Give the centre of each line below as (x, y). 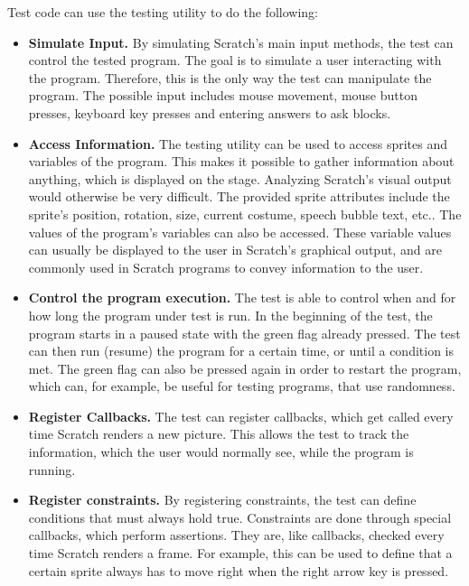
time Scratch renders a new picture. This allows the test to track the (219, 434)
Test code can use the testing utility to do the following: (163, 12)
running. (52, 469)
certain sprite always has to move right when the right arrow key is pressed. (239, 570)
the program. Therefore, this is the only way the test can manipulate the (230, 77)
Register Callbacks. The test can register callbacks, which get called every (241, 416)
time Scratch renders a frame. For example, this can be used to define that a (240, 553)
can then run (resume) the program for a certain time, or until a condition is (241, 351)
